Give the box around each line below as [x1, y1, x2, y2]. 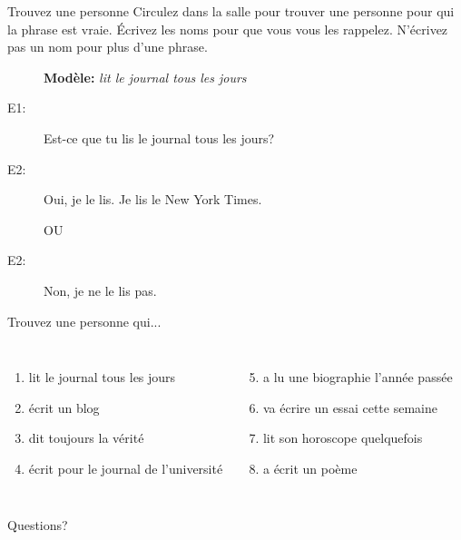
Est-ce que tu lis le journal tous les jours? [44, 128, 275, 147]
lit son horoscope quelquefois [262, 428, 423, 447]
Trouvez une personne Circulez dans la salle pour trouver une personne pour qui [7, 2, 455, 20]
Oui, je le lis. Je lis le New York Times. [44, 190, 262, 209]
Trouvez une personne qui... [7, 311, 162, 330]
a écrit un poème [262, 458, 358, 477]
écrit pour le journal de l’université [28, 458, 223, 477]
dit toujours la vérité [28, 428, 144, 447]
